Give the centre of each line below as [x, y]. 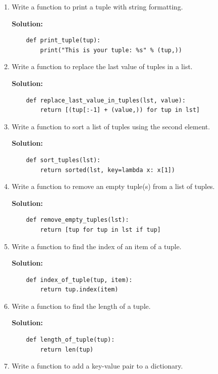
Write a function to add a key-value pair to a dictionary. [97, 366]
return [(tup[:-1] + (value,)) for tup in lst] [120, 110]
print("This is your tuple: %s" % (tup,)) [111, 50]
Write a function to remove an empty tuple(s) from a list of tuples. [113, 186]
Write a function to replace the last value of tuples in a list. [102, 66]
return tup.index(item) [79, 290]
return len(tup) [67, 349]
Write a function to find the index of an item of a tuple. [97, 246]
